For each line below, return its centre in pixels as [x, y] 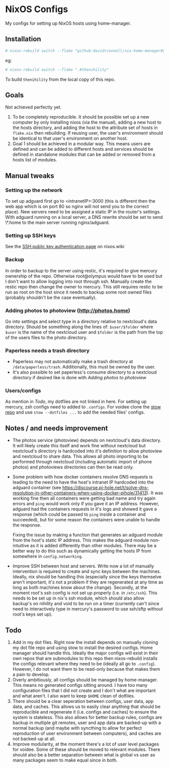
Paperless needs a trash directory [47, 350]
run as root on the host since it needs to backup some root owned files [78, 292]
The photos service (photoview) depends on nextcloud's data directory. [87, 440]
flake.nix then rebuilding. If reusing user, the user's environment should [88, 133]
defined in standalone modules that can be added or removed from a [84, 154]
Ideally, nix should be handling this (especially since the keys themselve [87, 577]
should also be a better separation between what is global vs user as [84, 755]
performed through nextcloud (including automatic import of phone [82, 462]
